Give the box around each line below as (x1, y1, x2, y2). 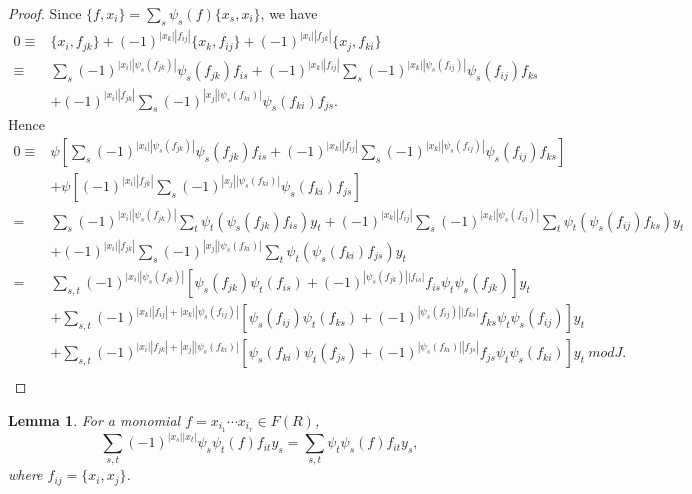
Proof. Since (8, 3, 82, 23)
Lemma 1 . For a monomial (8, 409, 181, 430)
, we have (260, 3, 318, 23)
